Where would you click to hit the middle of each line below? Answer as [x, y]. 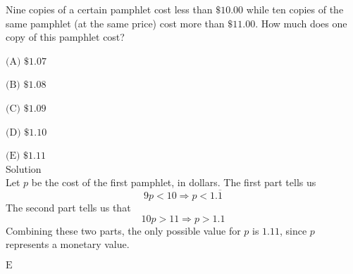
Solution [24, 168]
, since [293, 230]
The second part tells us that [68, 208]
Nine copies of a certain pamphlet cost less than [109, 9]
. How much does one [301, 23]
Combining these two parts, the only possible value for [123, 230]
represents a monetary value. [68, 244]
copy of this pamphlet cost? [65, 37]
